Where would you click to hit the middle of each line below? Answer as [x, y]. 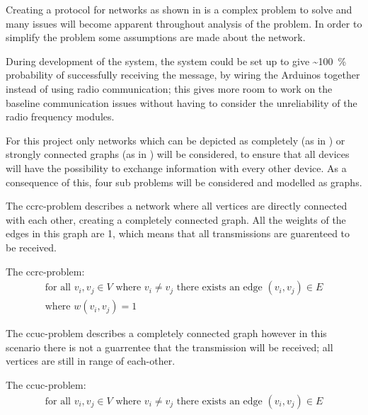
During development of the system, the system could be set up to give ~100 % [176, 61]
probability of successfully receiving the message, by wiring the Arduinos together [183, 75]
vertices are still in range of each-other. [91, 361]
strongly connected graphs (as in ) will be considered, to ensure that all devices [178, 154]
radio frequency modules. [60, 116]
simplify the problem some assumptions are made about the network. [156, 37]
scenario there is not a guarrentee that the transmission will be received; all [169, 347]
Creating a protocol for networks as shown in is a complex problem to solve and [179, 9]
